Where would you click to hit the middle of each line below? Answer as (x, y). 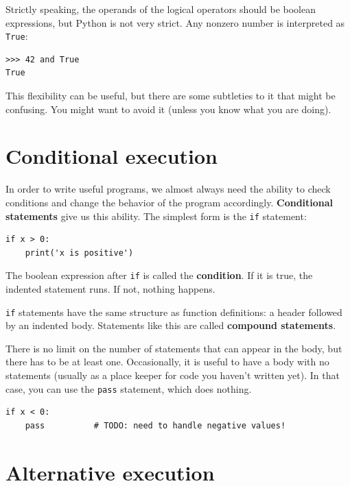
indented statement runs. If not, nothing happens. (110, 289)
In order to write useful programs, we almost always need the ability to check (168, 189)
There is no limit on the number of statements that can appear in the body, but (174, 348)
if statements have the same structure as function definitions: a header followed (174, 312)
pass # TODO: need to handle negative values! (155, 425)
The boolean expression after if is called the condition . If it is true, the (159, 275)
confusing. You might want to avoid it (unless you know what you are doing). (168, 109)
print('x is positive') (79, 253)
